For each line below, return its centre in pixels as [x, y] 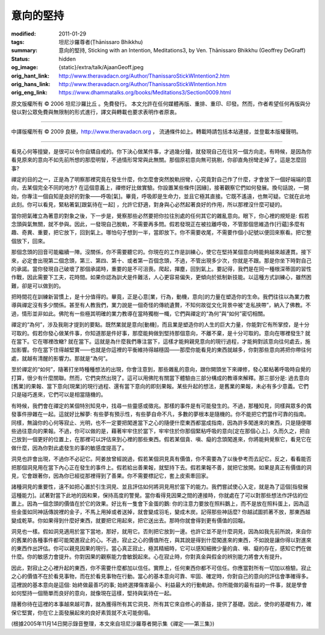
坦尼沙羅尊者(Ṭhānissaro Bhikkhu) [101, 42]
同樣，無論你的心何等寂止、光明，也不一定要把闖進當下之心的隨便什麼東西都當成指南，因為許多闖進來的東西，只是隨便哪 [161, 423]
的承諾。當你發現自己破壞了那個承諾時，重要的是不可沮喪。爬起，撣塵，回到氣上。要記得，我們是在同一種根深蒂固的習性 [161, 268]
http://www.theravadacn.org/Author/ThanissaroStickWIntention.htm [143, 84]
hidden [67, 59]
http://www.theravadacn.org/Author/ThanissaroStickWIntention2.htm [144, 76]
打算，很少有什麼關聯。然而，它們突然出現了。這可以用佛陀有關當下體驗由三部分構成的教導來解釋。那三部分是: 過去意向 [160, 378]
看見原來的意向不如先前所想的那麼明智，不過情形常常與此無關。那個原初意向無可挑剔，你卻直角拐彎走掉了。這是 [151, 160]
